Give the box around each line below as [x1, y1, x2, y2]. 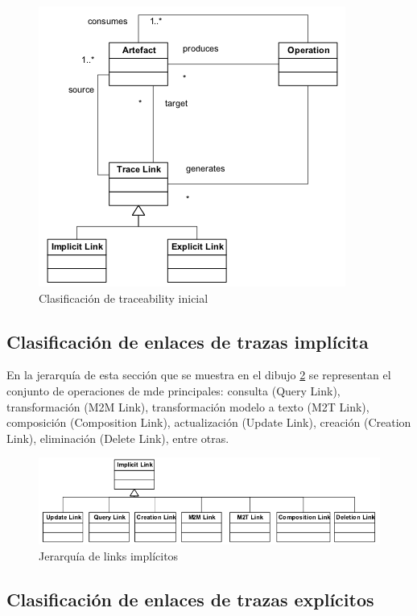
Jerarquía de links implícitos [39, 547, 179, 564]
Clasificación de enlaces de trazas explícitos [6, 586, 374, 611]
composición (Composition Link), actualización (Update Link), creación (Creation [6, 414, 411, 431]
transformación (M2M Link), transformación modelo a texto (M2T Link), [6, 398, 370, 415]
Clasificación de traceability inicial [39, 289, 208, 306]
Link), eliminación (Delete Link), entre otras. [6, 429, 229, 446]
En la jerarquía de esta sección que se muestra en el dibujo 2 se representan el [6, 366, 391, 383]
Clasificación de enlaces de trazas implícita [6, 329, 369, 353]
